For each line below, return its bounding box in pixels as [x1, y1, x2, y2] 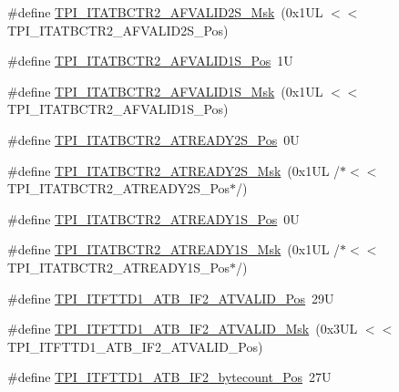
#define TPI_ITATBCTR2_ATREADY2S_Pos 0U [7, 129, 300, 149]
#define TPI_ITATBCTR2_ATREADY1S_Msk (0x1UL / [7, 240, 341, 259]
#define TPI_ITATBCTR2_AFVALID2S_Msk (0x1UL [7, 3, 323, 21]
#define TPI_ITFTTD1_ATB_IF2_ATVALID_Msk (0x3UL [7, 319, 358, 338]
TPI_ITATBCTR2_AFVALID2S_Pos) [7, 20, 229, 39]
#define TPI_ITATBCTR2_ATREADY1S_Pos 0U [7, 209, 300, 228]
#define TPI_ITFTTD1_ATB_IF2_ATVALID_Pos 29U [7, 288, 334, 307]
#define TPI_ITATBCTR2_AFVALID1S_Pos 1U [7, 51, 293, 70]
